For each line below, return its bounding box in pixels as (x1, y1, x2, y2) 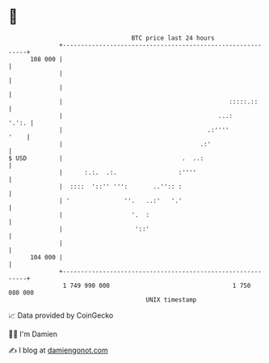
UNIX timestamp (145, 295, 197, 304)
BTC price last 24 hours (131, 34, 216, 42)
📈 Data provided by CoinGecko (8, 310, 114, 320)
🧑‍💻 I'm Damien (8, 329, 58, 339)
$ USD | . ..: (8, 154, 204, 163)
